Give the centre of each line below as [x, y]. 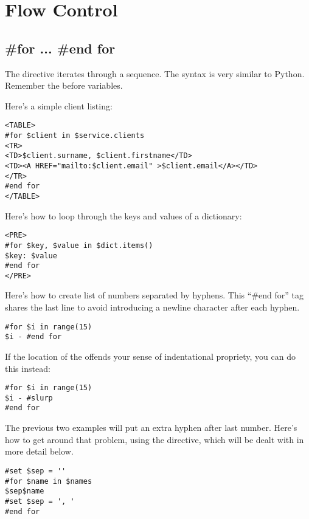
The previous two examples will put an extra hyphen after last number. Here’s [151, 428]
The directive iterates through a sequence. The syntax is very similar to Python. [155, 73]
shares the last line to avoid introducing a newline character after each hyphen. [152, 307]
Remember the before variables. [64, 85]
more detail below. [39, 451]
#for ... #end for [60, 48]
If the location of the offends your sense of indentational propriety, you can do [150, 356]
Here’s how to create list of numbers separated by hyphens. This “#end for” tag [154, 295]
